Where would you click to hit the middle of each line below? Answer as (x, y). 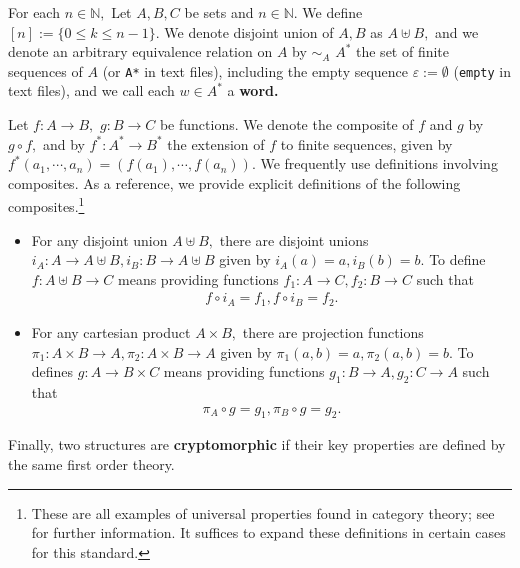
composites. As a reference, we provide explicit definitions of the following (234, 182)
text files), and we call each (91, 90)
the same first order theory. (91, 463)
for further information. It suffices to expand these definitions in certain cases (268, 532)
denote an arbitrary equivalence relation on (140, 51)
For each (34, 12)
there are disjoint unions (294, 239)
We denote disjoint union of (249, 31)
